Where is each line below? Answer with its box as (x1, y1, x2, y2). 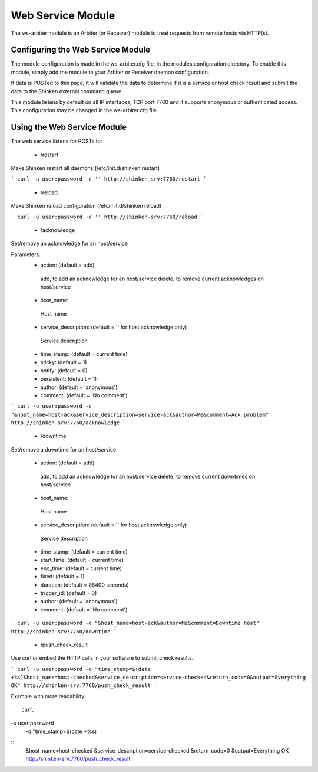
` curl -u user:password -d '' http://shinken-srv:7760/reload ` (11, 213, 204, 220)
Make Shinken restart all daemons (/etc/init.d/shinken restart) (11, 165, 160, 172)
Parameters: (11, 251, 41, 258)
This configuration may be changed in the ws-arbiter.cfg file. (11, 107, 158, 114)
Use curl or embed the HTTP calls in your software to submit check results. (11, 655, 194, 662)
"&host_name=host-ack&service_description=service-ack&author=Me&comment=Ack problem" (11, 411, 269, 418)
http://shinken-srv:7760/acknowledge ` (11, 420, 126, 426)
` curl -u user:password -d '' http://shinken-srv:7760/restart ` (11, 176, 207, 182)
